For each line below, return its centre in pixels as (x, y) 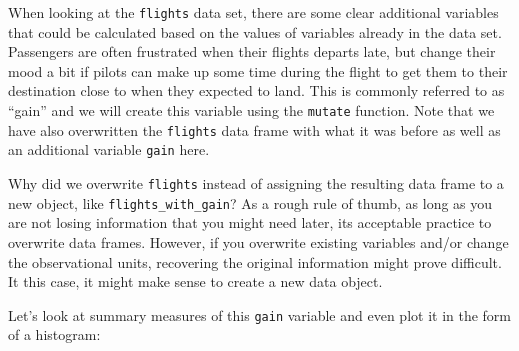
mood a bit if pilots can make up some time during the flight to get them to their (258, 70)
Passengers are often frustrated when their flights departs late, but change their (252, 51)
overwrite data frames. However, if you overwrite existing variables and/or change (258, 241)
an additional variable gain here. (109, 149)
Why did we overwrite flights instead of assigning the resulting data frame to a (256, 183)
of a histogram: (54, 334)
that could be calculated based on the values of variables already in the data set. (255, 31)
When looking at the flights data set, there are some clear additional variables (253, 12)
